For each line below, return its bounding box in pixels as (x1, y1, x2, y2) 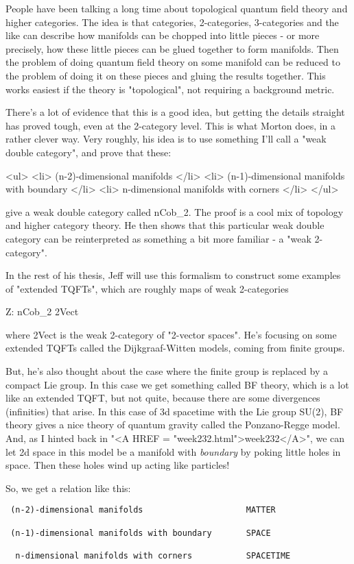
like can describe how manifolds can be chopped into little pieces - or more (5, 28, 320, 42)
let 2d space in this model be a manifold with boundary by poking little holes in (5, 444, 341, 458)
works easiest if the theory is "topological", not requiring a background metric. (5, 82, 335, 96)
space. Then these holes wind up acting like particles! (5, 458, 230, 472)
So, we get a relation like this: (5, 480, 131, 495)
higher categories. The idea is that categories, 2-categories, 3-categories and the (5, 14, 339, 29)
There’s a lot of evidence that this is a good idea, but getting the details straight (5, 105, 345, 119)
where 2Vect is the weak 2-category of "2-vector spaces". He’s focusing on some (5, 327, 337, 341)
